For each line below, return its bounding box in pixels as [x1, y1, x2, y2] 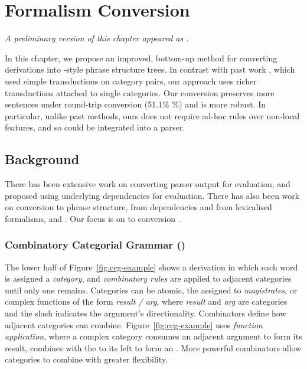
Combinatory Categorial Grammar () [5, 237, 186, 252]
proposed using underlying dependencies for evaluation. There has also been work [5, 189, 300, 201]
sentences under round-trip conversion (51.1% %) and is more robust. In [5, 98, 266, 110]
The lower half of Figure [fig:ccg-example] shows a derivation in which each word [5, 260, 298, 273]
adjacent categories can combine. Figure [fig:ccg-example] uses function [5, 318, 263, 331]
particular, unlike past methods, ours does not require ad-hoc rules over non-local [5, 109, 300, 122]
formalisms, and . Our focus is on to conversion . [5, 212, 181, 224]
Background [5, 150, 80, 168]
